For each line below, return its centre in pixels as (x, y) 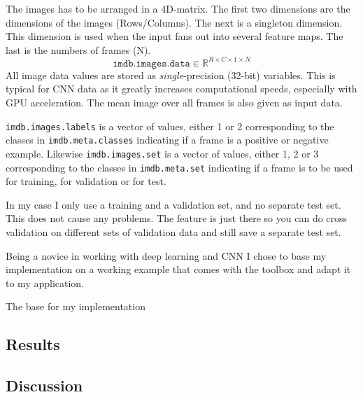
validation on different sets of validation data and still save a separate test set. (173, 232)
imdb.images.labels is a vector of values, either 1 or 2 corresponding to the (170, 126)
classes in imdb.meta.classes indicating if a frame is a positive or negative (167, 140)
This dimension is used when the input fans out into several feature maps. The (175, 36)
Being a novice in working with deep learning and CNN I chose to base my (166, 255)
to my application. (45, 283)
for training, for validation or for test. (86, 181)
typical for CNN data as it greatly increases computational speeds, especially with (181, 89)
